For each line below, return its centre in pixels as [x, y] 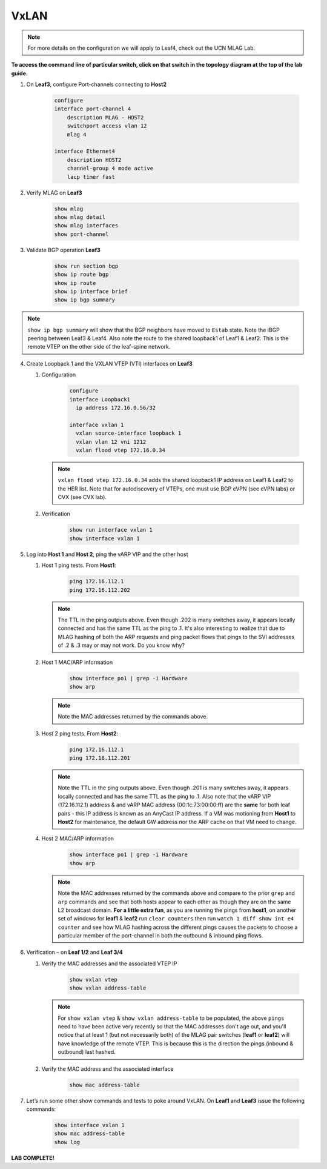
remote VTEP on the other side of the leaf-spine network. [99, 347]
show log [67, 1142]
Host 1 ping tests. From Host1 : [79, 565]
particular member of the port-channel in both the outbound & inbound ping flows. [160, 936]
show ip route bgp [81, 275]
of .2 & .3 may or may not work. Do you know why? [121, 645]
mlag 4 [77, 134]
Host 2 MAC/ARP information [78, 839]
